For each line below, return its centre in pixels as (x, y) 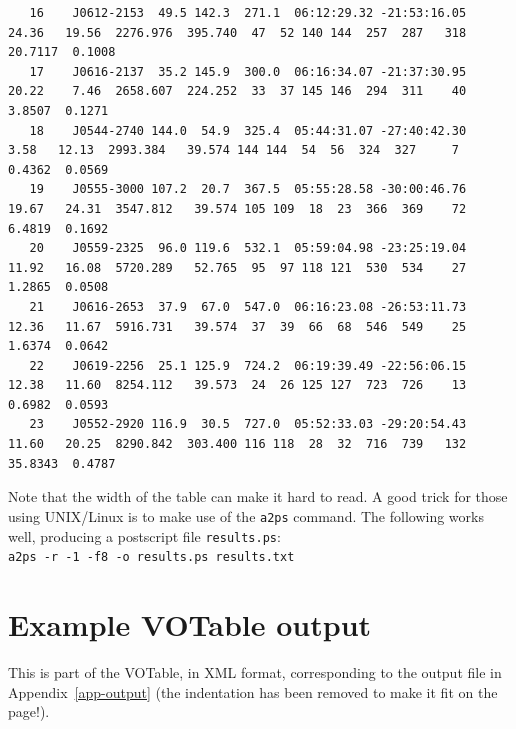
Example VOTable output (190, 624)
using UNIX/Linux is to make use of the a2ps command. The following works (246, 515)
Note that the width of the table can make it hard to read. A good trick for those (258, 496)
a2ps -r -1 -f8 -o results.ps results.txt (151, 557)
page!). (29, 711)
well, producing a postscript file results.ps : (144, 535)
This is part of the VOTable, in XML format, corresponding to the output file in (255, 671)
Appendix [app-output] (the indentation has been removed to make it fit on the (253, 691)
